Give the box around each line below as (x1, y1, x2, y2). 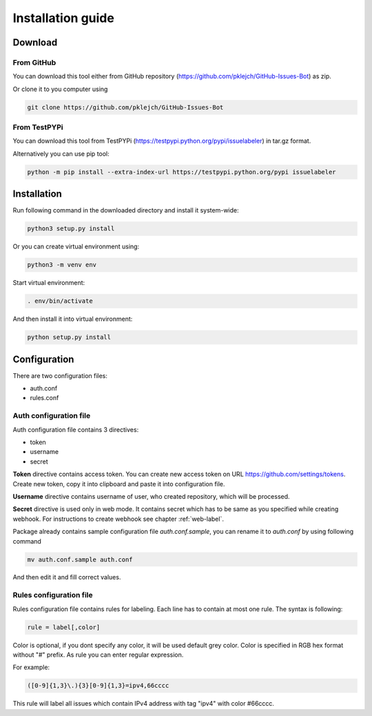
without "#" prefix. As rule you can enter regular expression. (12, 650, 184, 659)
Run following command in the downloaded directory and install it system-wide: (12, 206, 239, 215)
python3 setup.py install (27, 225, 115, 232)
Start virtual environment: (12, 279, 85, 287)
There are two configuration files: (12, 371, 108, 379)
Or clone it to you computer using (12, 85, 108, 93)
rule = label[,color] (27, 623, 101, 631)
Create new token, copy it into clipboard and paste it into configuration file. (12, 479, 225, 488)
